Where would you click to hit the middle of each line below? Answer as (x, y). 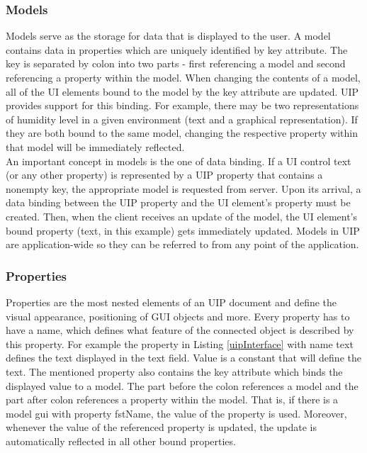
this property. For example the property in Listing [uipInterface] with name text (180, 343)
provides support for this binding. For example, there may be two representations (182, 105)
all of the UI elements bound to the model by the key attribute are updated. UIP (182, 91)
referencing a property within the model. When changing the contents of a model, (183, 77)
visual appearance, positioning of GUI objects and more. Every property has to (178, 316)
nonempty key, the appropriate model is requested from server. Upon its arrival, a (183, 188)
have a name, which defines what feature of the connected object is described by (180, 330)
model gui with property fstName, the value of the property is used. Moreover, (176, 413)
